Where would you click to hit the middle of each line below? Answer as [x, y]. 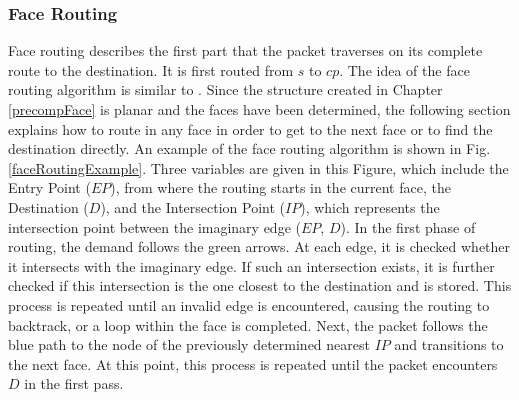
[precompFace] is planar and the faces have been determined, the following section [259, 109]
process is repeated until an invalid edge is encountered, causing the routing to [249, 304]
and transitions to [449, 344]
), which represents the [370, 206]
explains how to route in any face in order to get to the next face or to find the [250, 128]
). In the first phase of [408, 226]
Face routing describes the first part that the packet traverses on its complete [245, 50]
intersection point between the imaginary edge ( [154, 226]
